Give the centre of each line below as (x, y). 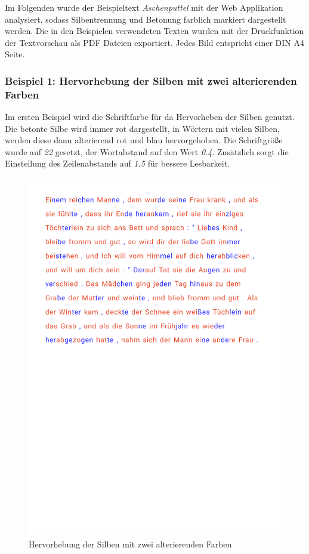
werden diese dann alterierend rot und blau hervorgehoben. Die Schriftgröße (144, 140)
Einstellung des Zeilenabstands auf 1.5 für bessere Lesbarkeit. (118, 163)
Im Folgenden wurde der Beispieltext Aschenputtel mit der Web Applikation (144, 7)
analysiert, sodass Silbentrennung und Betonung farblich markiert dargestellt (146, 19)
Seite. (15, 54)
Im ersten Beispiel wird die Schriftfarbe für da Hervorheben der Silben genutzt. (150, 117)
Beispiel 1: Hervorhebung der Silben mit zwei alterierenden (151, 80)
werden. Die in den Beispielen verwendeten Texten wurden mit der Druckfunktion (154, 31)
